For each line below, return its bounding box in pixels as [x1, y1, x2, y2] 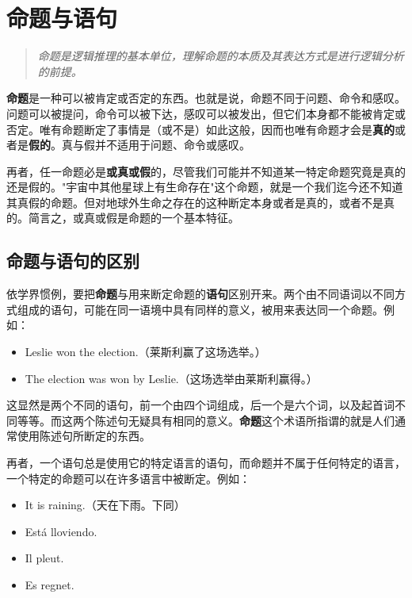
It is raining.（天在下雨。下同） [25, 496, 185, 513]
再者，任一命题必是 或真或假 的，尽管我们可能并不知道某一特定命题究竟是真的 [6, 163, 406, 179]
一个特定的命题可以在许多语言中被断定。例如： [6, 470, 250, 486]
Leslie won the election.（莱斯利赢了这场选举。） [25, 343, 266, 360]
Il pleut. [25, 550, 64, 566]
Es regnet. [25, 576, 74, 592]
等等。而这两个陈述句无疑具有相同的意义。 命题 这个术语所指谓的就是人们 [17, 412, 395, 428]
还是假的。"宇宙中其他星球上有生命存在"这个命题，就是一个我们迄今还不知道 [6, 178, 403, 195]
